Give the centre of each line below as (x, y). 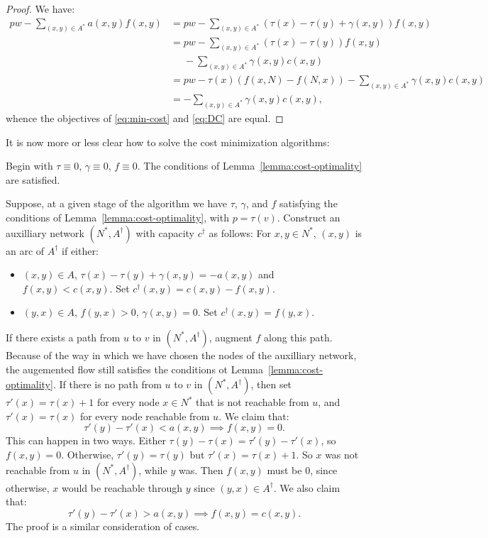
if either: (80, 250)
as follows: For (240, 232)
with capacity (165, 232)
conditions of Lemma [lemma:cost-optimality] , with (117, 218)
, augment (231, 337)
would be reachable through (122, 487)
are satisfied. (33, 179)
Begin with (29, 166)
